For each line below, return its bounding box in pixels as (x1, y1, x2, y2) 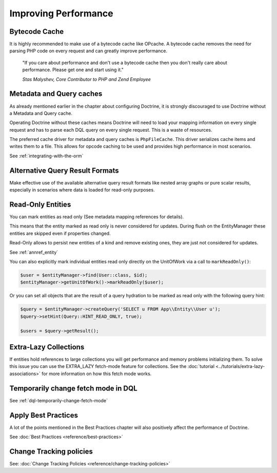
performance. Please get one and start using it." (22, 67, 124, 73)
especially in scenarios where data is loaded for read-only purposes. (9, 187, 155, 193)
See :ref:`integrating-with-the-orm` (9, 153, 84, 159)
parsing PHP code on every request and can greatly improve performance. (9, 48, 168, 54)
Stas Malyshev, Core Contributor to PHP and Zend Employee (22, 76, 151, 82)
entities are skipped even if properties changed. (9, 230, 111, 236)
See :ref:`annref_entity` (9, 249, 58, 255)
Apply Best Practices (9, 410, 78, 420)
